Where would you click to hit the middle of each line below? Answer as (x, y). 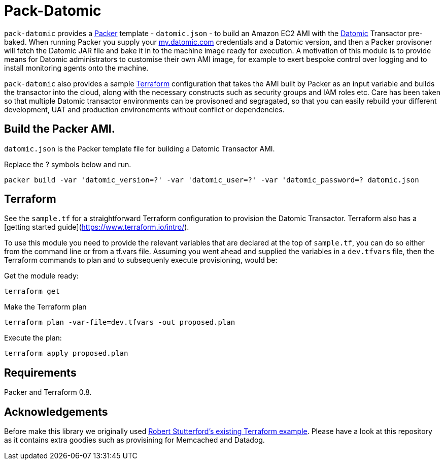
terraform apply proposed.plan (66, 353)
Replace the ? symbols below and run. (68, 164)
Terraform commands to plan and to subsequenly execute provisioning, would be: (141, 260)
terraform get (32, 291)
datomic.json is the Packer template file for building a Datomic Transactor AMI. (140, 148)
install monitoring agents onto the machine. (76, 68)
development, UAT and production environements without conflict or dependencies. (144, 109)
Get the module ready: (41, 276)
